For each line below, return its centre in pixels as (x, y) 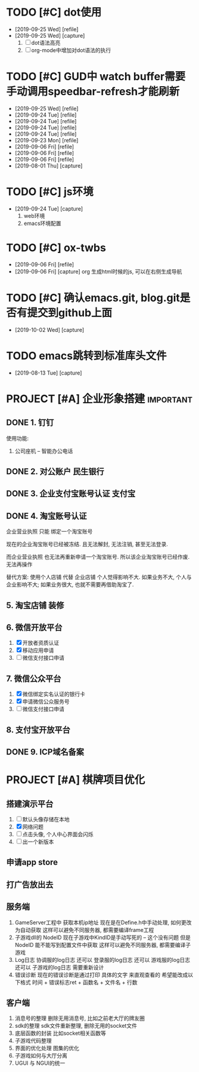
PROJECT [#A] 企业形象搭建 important (99, 399)
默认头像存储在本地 (46, 820)
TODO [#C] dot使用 (54, 12)
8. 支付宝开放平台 (38, 730)
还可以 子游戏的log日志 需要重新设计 (59, 967)
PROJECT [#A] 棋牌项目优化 (76, 780)
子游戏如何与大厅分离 (41, 1056)
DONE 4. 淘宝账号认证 (46, 516)
